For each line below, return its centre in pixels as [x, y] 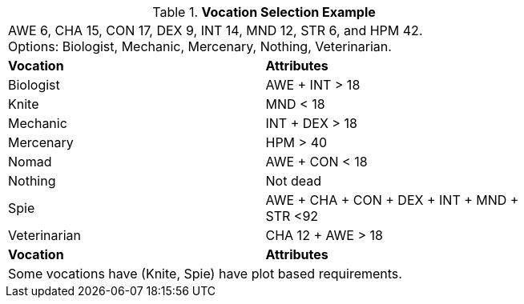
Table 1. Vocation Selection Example [264, 12]
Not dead [293, 181]
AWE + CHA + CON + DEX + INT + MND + [392, 200]
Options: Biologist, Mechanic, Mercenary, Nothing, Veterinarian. [200, 46]
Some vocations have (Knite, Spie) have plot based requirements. [205, 274]
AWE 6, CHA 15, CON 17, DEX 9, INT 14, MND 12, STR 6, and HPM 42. [216, 30]
